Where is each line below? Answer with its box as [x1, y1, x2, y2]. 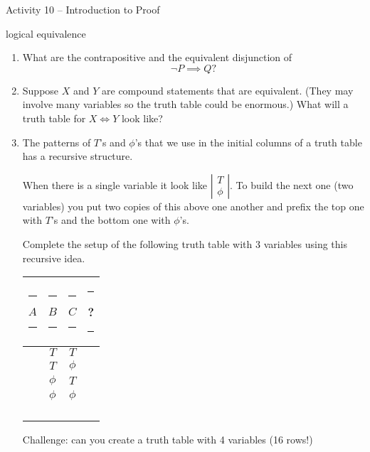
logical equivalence [6, 26, 86, 41]
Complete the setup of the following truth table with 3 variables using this [22, 236, 347, 251]
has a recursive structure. [22, 149, 133, 163]
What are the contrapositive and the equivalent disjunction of [22, 50, 292, 65]
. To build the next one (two [230, 177, 354, 192]
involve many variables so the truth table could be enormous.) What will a [22, 97, 349, 112]
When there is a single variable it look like [22, 177, 208, 192]
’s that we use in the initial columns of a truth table [134, 134, 362, 149]
